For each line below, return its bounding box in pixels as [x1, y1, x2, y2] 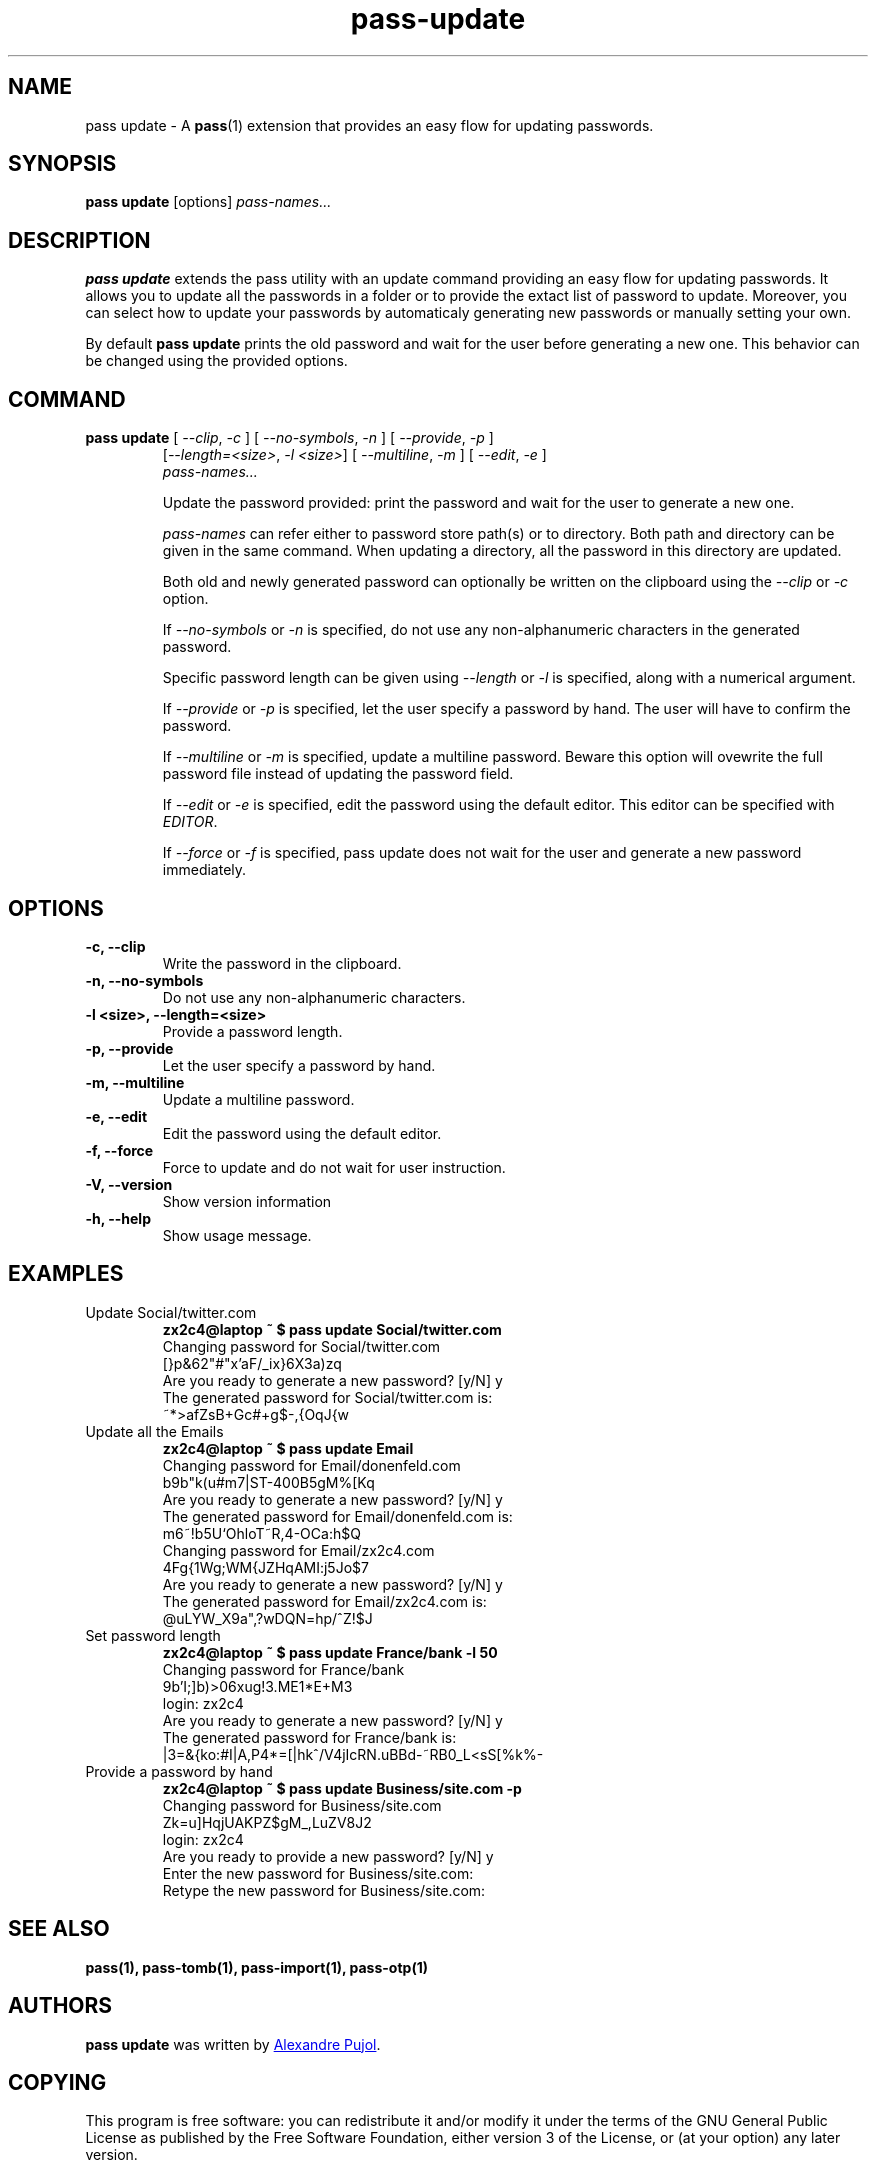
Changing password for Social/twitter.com [162, 1337, 441, 1355]
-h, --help [85, 1209, 151, 1227]
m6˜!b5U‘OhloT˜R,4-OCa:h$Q [162, 1524, 361, 1542]
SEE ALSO [8, 1916, 110, 1942]
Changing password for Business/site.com [162, 1796, 442, 1814]
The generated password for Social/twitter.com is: [162, 1388, 493, 1406]
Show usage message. [162, 1226, 312, 1244]
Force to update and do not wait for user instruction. [162, 1158, 506, 1176]
